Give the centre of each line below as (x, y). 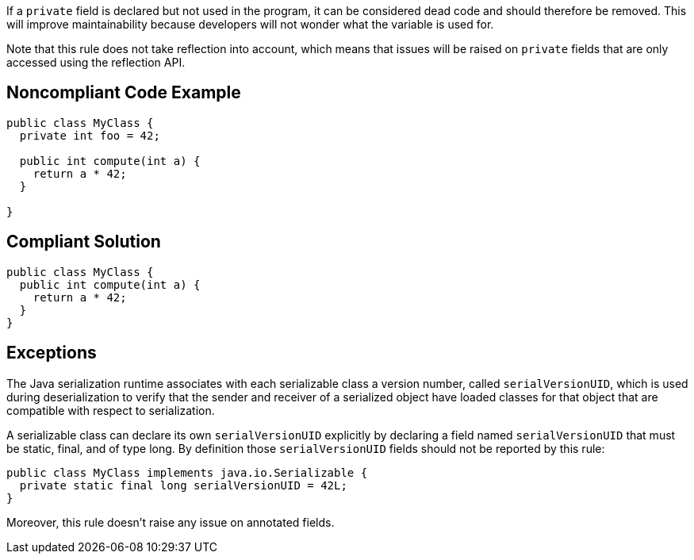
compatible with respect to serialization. (111, 410)
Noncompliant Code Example (124, 93)
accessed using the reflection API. (96, 62)
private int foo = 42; (90, 135)
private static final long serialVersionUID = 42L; (183, 485)
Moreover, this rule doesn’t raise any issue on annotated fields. (171, 522)
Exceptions (52, 353)
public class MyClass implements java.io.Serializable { (187, 472)
